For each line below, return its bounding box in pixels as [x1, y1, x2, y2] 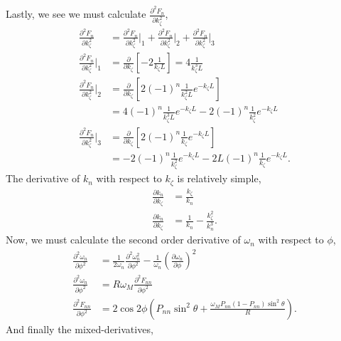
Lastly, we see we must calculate [6, 6, 146, 21]
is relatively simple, [177, 171, 261, 186]
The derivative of [6, 171, 80, 186]
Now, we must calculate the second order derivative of [6, 232, 241, 247]
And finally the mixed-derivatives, [6, 321, 153, 336]
